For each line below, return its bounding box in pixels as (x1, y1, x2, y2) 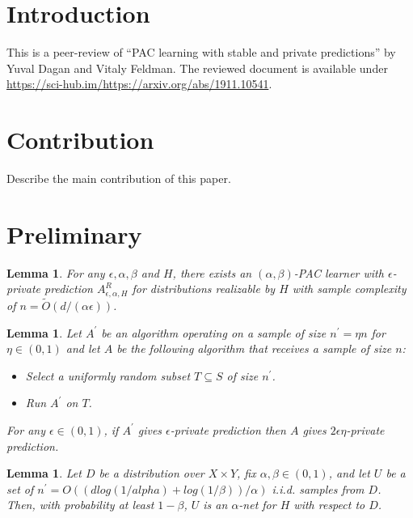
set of (6, 480, 34, 497)
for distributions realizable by (132, 280, 276, 297)
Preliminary (6, 217, 142, 250)
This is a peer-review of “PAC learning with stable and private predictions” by (6, 44, 396, 61)
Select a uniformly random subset (25, 367, 191, 384)
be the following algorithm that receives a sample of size (116, 340, 392, 357)
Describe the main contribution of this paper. (6, 170, 231, 187)
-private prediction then (170, 421, 286, 438)
